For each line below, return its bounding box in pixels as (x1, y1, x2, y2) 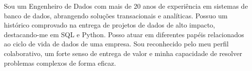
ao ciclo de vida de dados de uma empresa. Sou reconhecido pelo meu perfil (4, 39, 229, 49)
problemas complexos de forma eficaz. (4, 57, 116, 68)
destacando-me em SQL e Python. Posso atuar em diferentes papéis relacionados (4, 29, 244, 39)
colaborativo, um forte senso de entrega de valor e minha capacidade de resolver (4, 48, 242, 58)
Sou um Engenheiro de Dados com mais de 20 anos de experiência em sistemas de (4, 1, 248, 11)
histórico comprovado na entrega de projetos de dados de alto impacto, (4, 20, 215, 30)
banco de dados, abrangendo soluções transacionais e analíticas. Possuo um (4, 10, 228, 20)
